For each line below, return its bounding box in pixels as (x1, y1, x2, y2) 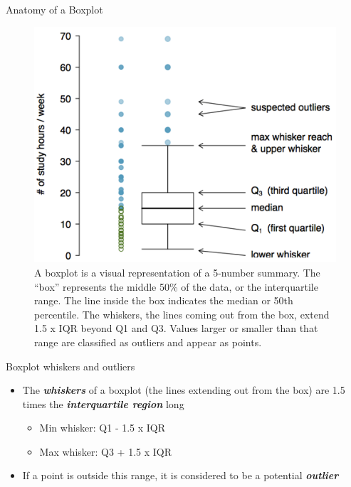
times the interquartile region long (22, 396, 184, 411)
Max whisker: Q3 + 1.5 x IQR (39, 444, 172, 459)
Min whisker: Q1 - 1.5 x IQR (39, 420, 166, 435)
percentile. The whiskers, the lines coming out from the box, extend (34, 306, 330, 321)
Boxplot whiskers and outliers (6, 358, 135, 373)
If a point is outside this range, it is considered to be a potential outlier (22, 468, 339, 483)
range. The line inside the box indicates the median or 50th (34, 293, 293, 308)
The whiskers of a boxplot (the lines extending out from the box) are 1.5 (22, 382, 345, 397)
